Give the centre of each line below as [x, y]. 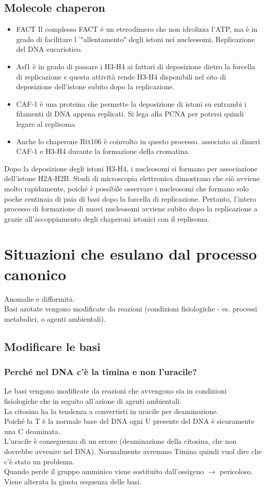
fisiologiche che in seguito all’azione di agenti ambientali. [93, 400]
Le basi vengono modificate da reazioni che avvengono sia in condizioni [116, 391]
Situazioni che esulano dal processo [131, 254]
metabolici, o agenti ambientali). [55, 318]
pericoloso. [236, 471]
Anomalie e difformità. [39, 298]
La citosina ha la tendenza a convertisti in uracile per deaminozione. [111, 411]
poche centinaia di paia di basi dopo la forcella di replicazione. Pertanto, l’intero [130, 198]
